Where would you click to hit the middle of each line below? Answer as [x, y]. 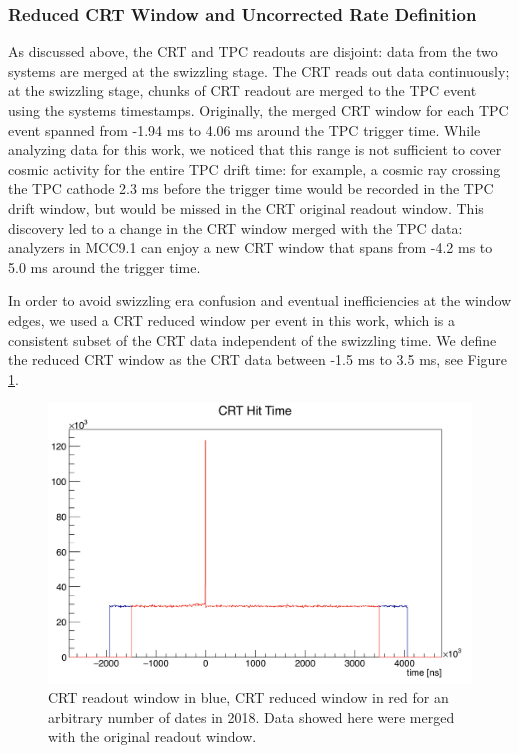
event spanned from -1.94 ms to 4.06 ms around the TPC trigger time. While [244, 129]
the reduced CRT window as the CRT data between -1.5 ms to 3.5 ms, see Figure [258, 359]
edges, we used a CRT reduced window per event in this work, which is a [232, 319]
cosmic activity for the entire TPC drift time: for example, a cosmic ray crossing [254, 168]
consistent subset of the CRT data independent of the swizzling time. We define [252, 339]
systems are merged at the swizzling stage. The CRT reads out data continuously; [259, 70]
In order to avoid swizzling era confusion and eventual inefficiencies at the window [260, 300]
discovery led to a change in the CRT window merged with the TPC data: [235, 227]
